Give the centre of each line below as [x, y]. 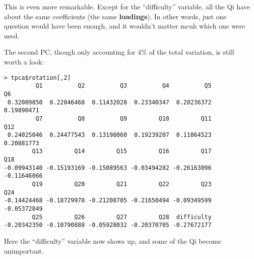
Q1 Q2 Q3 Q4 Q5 [124, 86]
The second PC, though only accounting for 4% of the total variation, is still [119, 52]
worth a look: [24, 61]
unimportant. [24, 250]
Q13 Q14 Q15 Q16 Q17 [122, 151]
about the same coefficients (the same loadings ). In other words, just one [115, 16]
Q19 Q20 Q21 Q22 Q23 [122, 184]
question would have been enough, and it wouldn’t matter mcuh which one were [125, 26]
